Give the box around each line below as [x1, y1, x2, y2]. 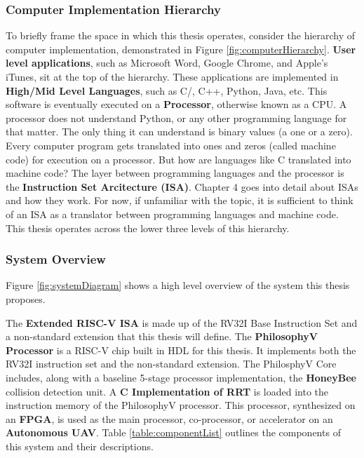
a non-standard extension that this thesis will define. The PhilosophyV [6, 329, 318, 344]
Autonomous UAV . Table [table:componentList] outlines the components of [6, 425, 341, 440]
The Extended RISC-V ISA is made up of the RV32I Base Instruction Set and [6, 315, 358, 330]
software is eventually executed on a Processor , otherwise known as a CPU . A [6, 97, 347, 112]
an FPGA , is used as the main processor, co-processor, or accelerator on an [6, 411, 333, 426]
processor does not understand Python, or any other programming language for [6, 110, 347, 125]
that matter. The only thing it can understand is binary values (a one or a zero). [6, 124, 353, 139]
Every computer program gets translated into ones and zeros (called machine [6, 137, 336, 152]
